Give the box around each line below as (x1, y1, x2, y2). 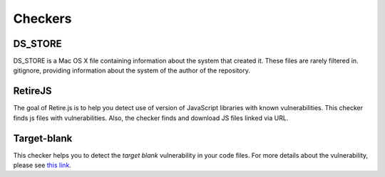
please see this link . (13, 161, 71, 170)
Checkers (13, 11, 72, 26)
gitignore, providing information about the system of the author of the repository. (13, 66, 251, 75)
